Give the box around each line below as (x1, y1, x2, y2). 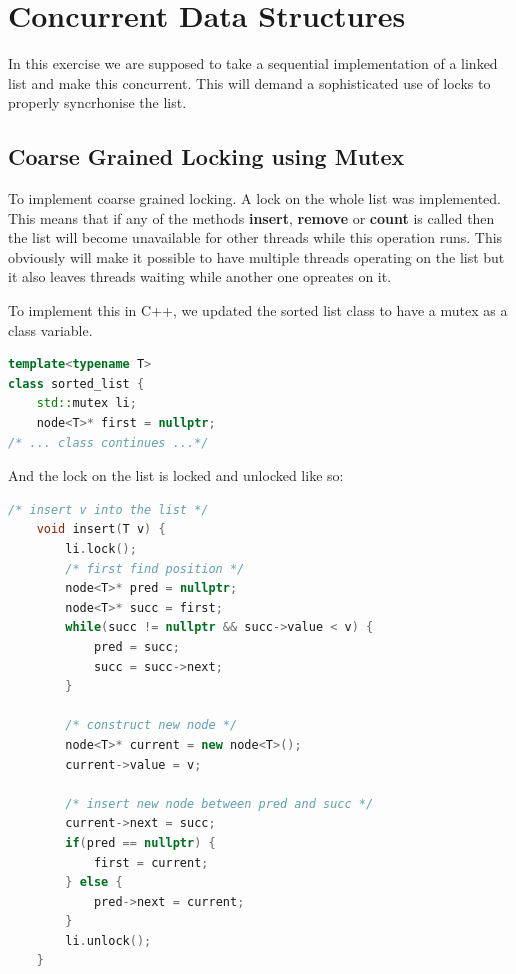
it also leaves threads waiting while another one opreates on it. (8, 266, 392, 287)
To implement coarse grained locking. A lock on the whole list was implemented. (8, 188, 501, 209)
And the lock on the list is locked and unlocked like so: (8, 465, 344, 486)
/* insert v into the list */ (8, 502, 209, 517)
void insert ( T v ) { (36, 522, 166, 537)
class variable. (8, 319, 93, 340)
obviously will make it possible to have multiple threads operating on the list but (8, 246, 505, 267)
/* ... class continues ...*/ (8, 435, 209, 450)
